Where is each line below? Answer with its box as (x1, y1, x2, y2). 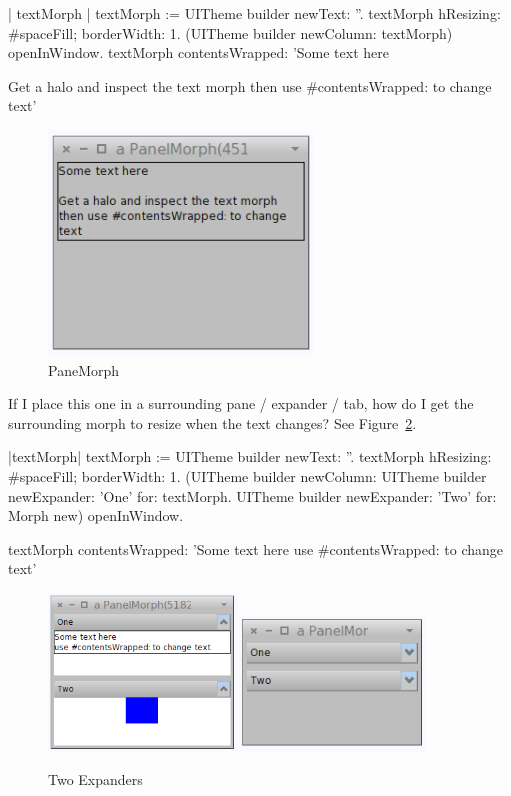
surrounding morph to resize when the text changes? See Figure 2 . (8, 412, 417, 433)
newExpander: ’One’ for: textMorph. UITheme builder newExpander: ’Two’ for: (8, 485, 497, 506)
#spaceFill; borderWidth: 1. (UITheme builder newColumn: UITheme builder (8, 466, 487, 487)
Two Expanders (48, 769, 143, 790)
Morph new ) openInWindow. (8, 505, 184, 526)
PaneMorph (48, 359, 120, 380)
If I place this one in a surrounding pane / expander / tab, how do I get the (8, 393, 474, 414)
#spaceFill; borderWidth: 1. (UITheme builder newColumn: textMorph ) (8, 22, 453, 43)
